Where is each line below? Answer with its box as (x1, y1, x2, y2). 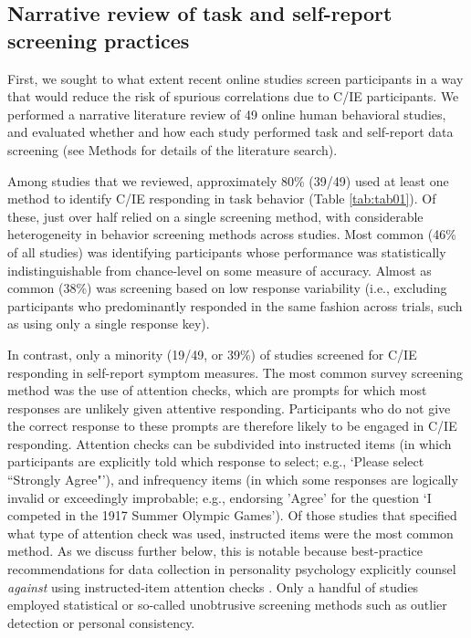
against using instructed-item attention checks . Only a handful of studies (7, 577, 419, 596)
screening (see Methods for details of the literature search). (7, 140, 338, 159)
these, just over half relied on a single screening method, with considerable (7, 206, 424, 225)
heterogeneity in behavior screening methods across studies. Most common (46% (7, 225, 456, 244)
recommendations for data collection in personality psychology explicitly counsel (7, 560, 456, 579)
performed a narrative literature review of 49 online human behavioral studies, (7, 104, 446, 123)
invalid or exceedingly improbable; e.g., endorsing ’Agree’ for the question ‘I (7, 487, 432, 507)
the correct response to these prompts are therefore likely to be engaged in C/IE (7, 416, 457, 435)
